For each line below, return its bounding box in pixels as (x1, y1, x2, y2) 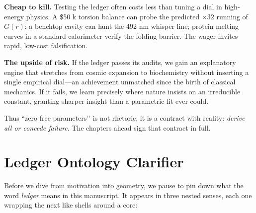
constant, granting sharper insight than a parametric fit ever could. (4, 96, 209, 106)
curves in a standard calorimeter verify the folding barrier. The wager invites (4, 30, 238, 41)
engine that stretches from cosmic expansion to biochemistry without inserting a (4, 67, 249, 77)
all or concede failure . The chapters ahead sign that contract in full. (4, 122, 211, 133)
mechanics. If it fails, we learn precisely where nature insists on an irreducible (4, 86, 241, 96)
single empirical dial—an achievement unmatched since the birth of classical (4, 76, 236, 87)
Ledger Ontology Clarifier (4, 151, 184, 172)
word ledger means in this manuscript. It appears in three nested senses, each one (4, 190, 252, 200)
